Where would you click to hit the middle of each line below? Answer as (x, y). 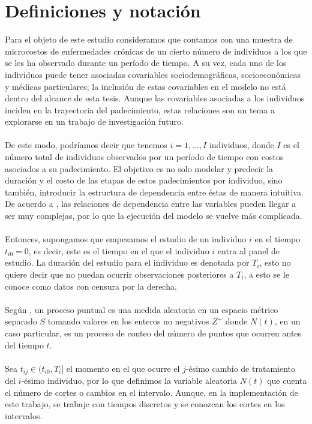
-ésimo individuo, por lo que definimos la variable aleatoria (129, 381)
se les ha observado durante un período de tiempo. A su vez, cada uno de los (146, 63)
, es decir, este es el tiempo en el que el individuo (119, 250)
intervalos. (24, 415)
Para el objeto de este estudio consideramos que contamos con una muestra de (149, 39)
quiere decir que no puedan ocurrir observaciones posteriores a (119, 274)
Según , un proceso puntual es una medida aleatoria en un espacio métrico (142, 309)
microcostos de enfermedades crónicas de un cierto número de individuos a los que (156, 51)
